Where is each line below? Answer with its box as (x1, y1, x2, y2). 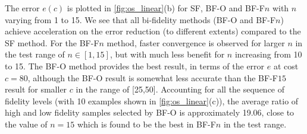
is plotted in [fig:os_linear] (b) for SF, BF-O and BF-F (67, 2, 265, 14)
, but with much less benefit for (109, 48, 225, 60)
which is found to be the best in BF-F (77, 117, 216, 130)
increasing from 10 (234, 48, 302, 60)
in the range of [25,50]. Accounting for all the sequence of (76, 83, 285, 95)
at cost (273, 59, 299, 72)
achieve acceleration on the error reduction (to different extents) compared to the (5, 25, 301, 37)
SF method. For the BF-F (5, 36, 99, 49)
